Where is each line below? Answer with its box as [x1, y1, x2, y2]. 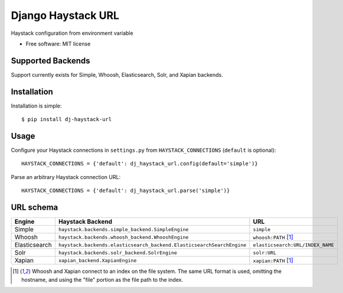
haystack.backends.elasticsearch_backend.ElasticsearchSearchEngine [58, 242, 247, 248]
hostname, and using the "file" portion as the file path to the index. [21, 276, 183, 283]
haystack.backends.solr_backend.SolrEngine [58, 249, 177, 256]
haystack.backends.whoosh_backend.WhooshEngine [58, 234, 189, 240]
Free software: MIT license [25, 40, 91, 47]
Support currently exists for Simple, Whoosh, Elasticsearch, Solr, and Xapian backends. [11, 71, 224, 78]
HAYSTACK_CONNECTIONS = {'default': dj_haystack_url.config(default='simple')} [21, 160, 258, 167]
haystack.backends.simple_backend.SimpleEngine [58, 226, 189, 233]
